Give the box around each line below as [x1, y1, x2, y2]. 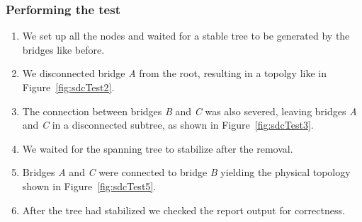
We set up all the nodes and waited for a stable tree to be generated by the [22, 28, 350, 43]
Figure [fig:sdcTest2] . [22, 80, 115, 94]
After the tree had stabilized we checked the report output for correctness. [22, 202, 345, 217]
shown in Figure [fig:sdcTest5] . [22, 178, 157, 193]
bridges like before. [22, 42, 105, 57]
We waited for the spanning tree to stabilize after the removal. [22, 141, 293, 156]
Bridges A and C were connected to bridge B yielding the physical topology [22, 165, 351, 180]
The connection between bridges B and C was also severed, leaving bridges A [22, 103, 357, 118]
